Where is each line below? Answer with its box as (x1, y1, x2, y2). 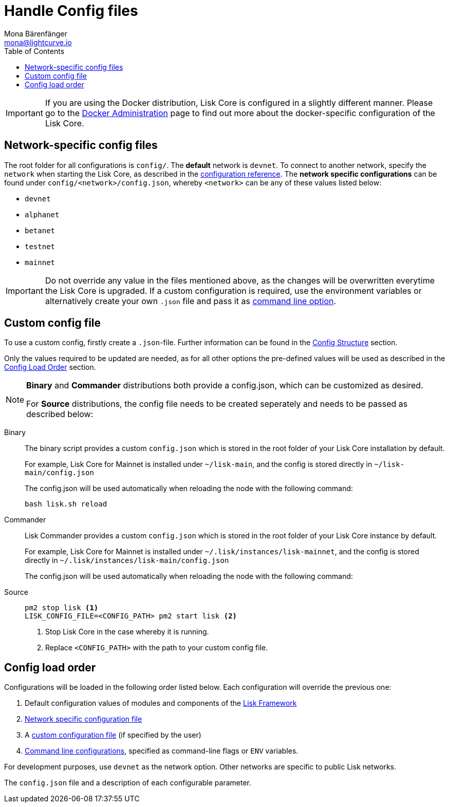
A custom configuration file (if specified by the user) (25, 730, 201, 740)
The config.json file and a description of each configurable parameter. (4, 778, 251, 787)
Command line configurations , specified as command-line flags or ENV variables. (25, 746, 298, 756)
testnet (25, 242, 55, 251)
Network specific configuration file (25, 715, 142, 724)
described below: (26, 409, 93, 420)
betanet (25, 226, 55, 235)
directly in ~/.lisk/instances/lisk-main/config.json (25, 556, 229, 565)
